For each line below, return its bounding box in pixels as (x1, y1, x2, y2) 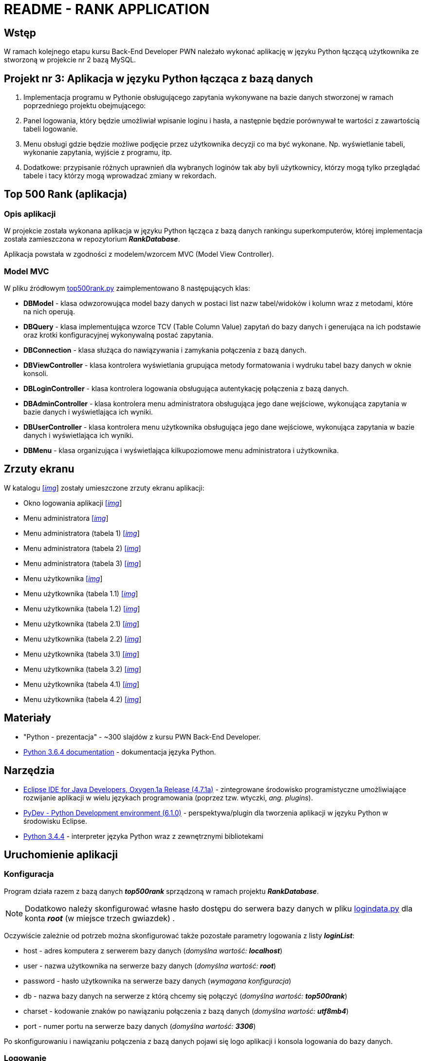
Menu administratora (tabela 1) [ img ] (23, 529, 140, 537)
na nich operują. (23, 307, 75, 316)
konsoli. (23, 369, 48, 378)
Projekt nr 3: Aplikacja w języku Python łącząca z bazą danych (4, 72, 313, 85)
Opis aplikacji (4, 208, 56, 219)
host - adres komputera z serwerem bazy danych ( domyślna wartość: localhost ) (23, 946, 283, 955)
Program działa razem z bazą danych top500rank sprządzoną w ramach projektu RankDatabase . (4, 887, 319, 895)
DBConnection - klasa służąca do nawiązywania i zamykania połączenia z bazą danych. (23, 345, 306, 354)
